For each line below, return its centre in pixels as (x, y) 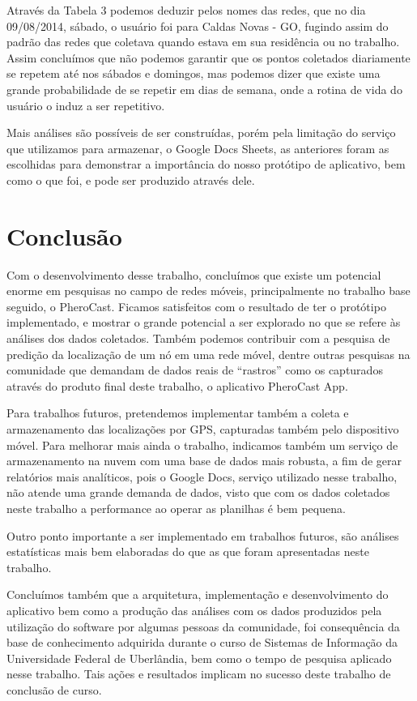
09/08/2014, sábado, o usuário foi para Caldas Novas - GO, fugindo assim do (198, 26)
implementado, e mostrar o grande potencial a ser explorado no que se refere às (204, 322)
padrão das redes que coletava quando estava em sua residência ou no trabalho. (203, 42)
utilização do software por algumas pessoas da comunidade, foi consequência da (203, 626)
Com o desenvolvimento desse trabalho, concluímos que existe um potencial (194, 274)
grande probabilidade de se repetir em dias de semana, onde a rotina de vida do (204, 89)
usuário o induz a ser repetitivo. (86, 105)
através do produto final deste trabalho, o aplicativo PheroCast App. (177, 385)
